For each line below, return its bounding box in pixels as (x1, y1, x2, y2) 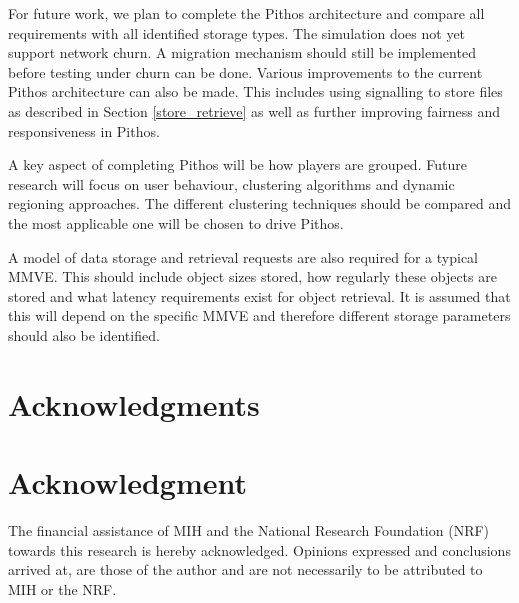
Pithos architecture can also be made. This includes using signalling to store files (8, 81, 503, 102)
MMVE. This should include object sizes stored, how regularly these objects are (8, 266, 497, 287)
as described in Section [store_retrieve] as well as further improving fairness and (8, 100, 501, 121)
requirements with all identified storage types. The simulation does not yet (8, 22, 466, 43)
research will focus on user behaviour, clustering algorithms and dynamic (8, 173, 455, 194)
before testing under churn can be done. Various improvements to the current (8, 61, 483, 82)
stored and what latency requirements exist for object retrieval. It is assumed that (8, 285, 511, 306)
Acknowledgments (8, 383, 260, 424)
